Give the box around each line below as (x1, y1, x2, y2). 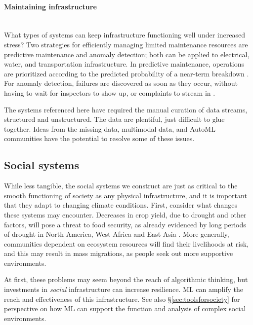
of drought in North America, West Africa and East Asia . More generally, (4, 229, 229, 239)
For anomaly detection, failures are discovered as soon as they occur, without (4, 78, 238, 88)
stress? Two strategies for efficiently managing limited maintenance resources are (4, 39, 248, 49)
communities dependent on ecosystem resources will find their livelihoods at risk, (4, 238, 249, 249)
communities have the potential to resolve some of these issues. (4, 133, 195, 144)
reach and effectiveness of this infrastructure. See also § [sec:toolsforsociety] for (4, 293, 240, 304)
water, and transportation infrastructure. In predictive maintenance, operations (4, 59, 244, 69)
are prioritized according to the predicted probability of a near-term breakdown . (4, 68, 249, 78)
